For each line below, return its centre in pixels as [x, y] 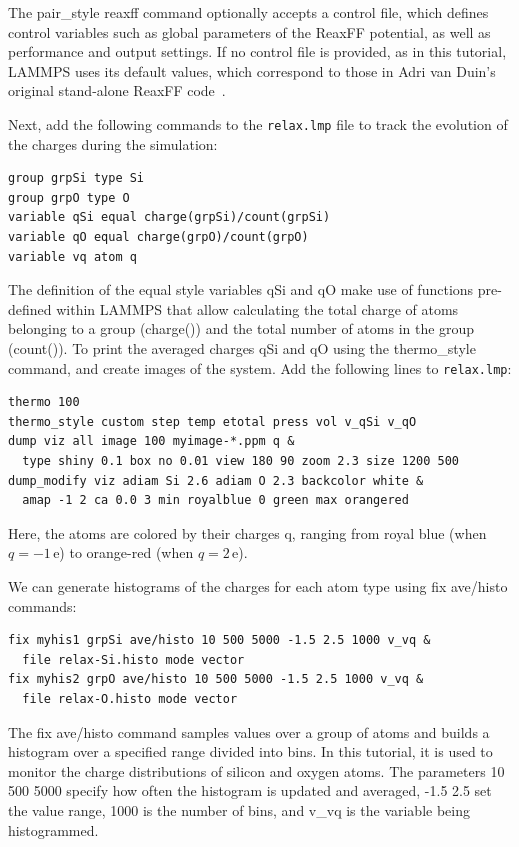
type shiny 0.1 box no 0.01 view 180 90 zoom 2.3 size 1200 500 [241, 461]
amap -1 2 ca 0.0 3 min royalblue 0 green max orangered [215, 500]
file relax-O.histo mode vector [130, 698]
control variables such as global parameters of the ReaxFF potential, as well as [249, 31]
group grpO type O [69, 197]
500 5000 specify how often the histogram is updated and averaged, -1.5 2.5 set [250, 790]
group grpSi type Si [76, 178]
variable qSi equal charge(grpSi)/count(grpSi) [169, 217]
